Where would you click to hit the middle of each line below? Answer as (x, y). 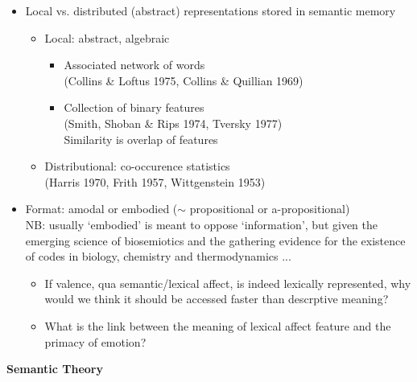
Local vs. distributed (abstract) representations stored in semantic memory (211, 10)
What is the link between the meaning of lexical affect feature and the (218, 325)
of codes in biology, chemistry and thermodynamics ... (158, 256)
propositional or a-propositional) (270, 209)
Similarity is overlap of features (141, 139)
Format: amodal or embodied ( (101, 209)
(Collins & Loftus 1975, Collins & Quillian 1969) (184, 80)
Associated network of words (134, 65)
